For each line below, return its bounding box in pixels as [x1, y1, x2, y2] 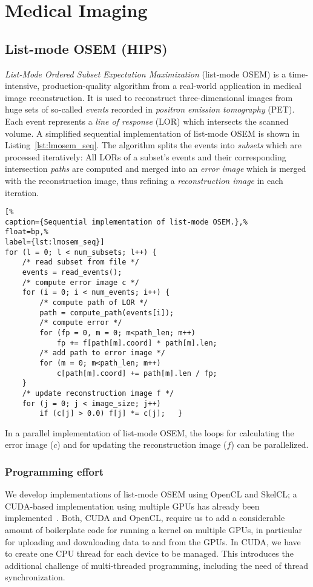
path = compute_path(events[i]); [39, 308, 174, 317]
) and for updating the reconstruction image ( [57, 438, 227, 451]
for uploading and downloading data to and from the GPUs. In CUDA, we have [5, 535, 301, 548]
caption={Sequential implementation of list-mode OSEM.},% [5, 217, 248, 226]
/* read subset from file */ [22, 258, 139, 267]
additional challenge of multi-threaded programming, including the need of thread [5, 559, 309, 571]
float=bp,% [5, 228, 48, 237]
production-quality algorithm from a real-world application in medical [42, 79, 301, 92]
